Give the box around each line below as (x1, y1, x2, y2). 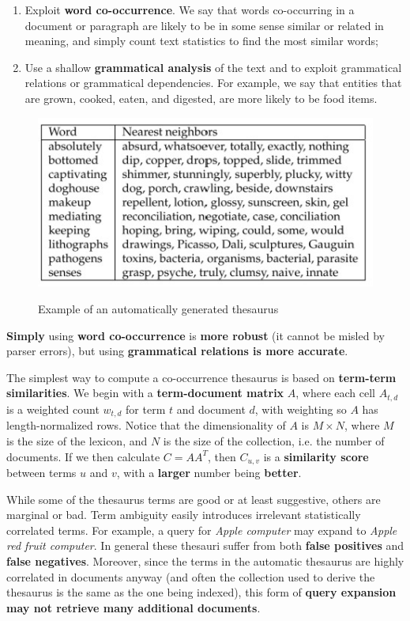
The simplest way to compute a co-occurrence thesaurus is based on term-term (6, 369, 397, 385)
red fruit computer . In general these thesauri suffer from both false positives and (6, 537, 404, 554)
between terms (6, 464, 77, 480)
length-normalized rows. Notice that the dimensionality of (6, 417, 286, 434)
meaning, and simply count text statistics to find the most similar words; (24, 32, 378, 49)
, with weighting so (254, 400, 347, 417)
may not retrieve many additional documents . (6, 599, 261, 615)
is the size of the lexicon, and (6, 432, 148, 449)
